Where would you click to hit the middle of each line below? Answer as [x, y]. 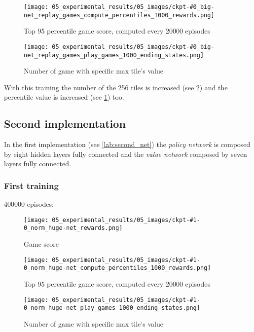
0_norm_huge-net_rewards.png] [73, 228]
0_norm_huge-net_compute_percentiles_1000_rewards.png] [117, 268]
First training [31, 185]
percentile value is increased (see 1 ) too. [64, 97]
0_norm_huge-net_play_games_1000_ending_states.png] [112, 308]
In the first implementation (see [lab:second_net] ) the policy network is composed [127, 144]
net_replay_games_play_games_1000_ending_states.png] [114, 55]
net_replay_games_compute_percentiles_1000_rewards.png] [119, 15]
